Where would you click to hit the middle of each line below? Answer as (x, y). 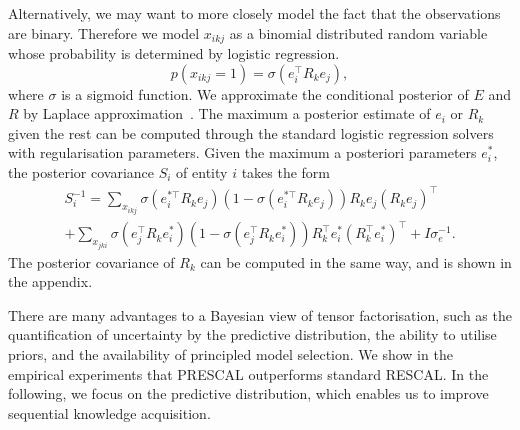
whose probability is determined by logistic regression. (174, 53)
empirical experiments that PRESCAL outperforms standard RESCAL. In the (248, 373)
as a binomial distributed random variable (358, 32)
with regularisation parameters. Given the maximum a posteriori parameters (242, 152)
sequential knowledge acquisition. (109, 412)
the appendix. (50, 281)
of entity (202, 172)
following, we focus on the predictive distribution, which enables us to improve (248, 393)
